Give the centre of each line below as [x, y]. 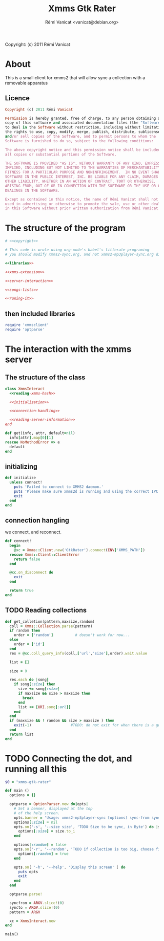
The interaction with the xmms [68, 349]
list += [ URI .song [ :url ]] [44, 707]
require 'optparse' [25, 329]
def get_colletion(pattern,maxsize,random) [50, 621]
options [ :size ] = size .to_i [47, 832]
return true [22, 591]
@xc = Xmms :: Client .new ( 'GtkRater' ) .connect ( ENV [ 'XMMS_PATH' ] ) [80, 550]
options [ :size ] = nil [36, 822]
